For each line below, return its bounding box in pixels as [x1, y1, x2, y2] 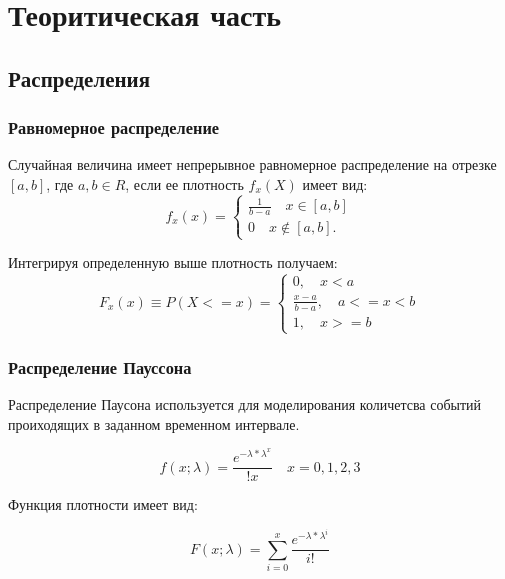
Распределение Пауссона [8, 354, 192, 379]
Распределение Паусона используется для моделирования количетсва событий [8, 394, 482, 415]
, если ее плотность [125, 173, 244, 194]
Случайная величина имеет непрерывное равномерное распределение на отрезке [8, 154, 497, 175]
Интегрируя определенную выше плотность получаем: [8, 252, 338, 273]
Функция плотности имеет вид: [8, 494, 198, 515]
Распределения [8, 62, 151, 93]
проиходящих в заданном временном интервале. [8, 413, 300, 434]
